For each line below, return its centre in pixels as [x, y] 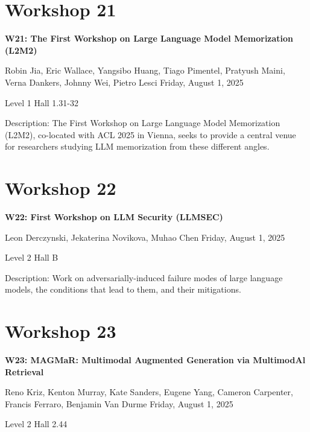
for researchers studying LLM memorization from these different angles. [137, 146]
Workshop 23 [61, 331]
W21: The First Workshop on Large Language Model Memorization [149, 38]
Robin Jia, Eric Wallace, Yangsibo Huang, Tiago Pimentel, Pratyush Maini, [145, 70]
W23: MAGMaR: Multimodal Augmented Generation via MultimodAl [155, 360]
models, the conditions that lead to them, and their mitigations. [123, 289]
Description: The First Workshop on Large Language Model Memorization [143, 123]
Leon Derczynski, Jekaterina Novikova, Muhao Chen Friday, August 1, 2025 [145, 237]
